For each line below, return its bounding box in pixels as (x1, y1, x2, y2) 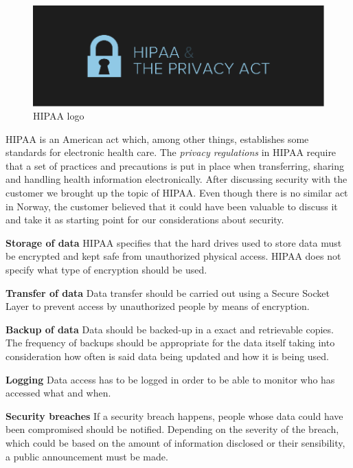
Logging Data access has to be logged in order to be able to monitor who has (5, 372, 335, 386)
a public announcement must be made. (5, 449, 168, 463)
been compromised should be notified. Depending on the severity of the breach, (5, 422, 339, 436)
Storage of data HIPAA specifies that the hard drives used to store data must (5, 235, 342, 249)
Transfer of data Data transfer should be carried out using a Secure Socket (5, 285, 330, 300)
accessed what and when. (5, 386, 111, 400)
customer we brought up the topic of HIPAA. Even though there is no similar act (5, 186, 348, 200)
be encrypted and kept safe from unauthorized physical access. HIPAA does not (5, 249, 341, 263)
